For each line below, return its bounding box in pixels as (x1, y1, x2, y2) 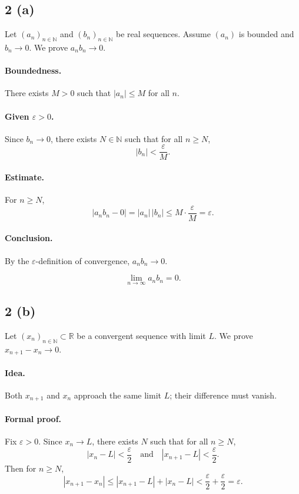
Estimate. (5, 171, 45, 183)
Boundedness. (5, 64, 62, 77)
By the (5, 254, 29, 266)
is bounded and (238, 28, 294, 40)
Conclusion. (5, 232, 53, 244)
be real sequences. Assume (116, 28, 211, 40)
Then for (5, 462, 36, 474)
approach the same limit (74, 388, 161, 401)
